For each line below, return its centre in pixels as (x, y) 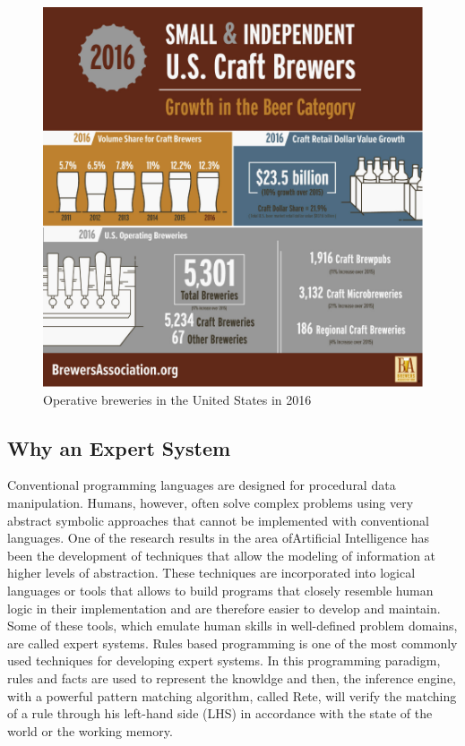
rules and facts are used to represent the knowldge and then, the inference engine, (232, 677)
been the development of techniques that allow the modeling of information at (222, 555)
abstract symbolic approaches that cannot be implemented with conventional (218, 520)
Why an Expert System (119, 447)
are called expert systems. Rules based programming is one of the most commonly (232, 643)
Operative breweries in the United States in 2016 (177, 399)
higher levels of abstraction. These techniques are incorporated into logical (211, 573)
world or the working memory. (90, 730)
